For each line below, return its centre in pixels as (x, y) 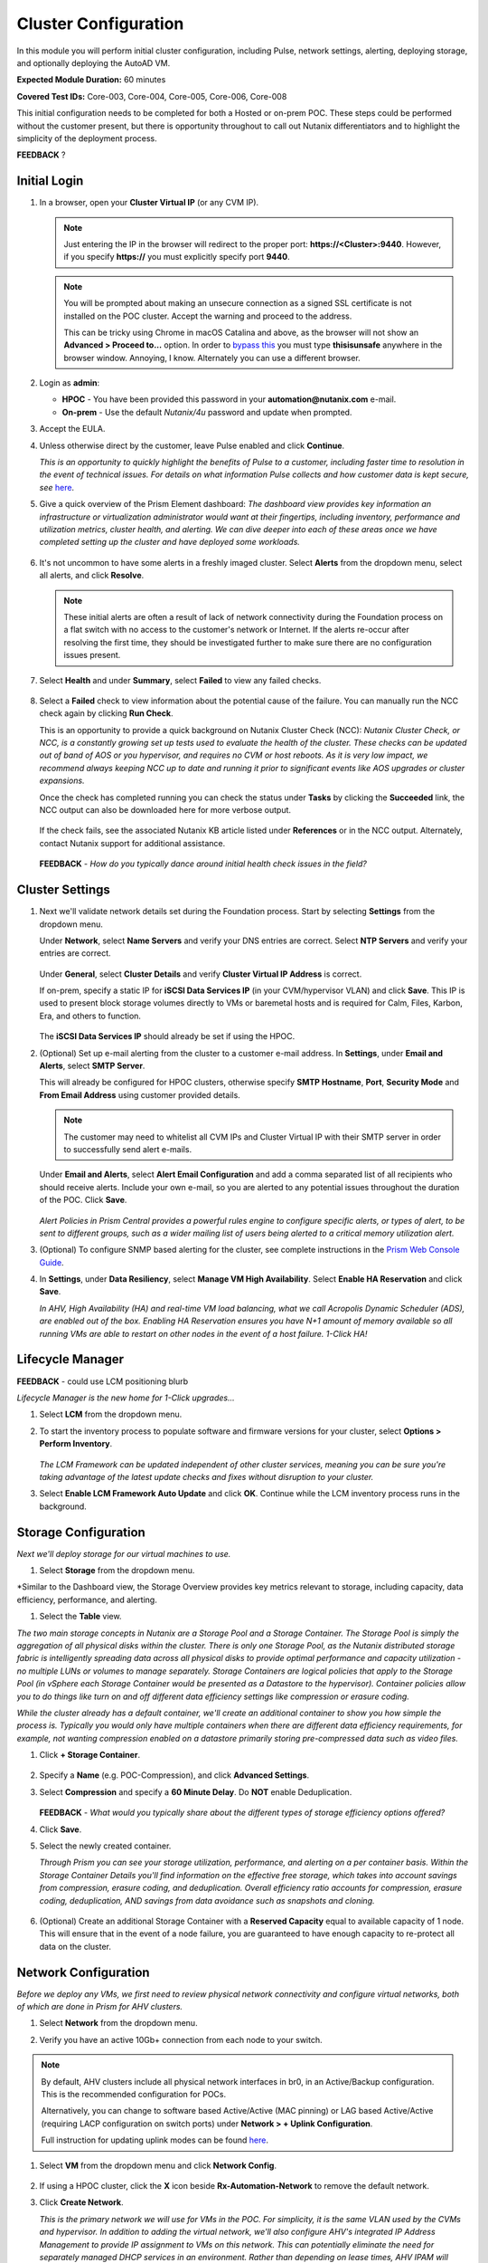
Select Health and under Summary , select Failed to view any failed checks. (180, 680)
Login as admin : (69, 383)
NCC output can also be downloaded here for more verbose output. (165, 810)
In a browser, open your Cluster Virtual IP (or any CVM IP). (149, 203)
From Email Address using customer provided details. (140, 1094)
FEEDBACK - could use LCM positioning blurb (103, 1381)
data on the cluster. (75, 1946)
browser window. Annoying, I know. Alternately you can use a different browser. (212, 358)
